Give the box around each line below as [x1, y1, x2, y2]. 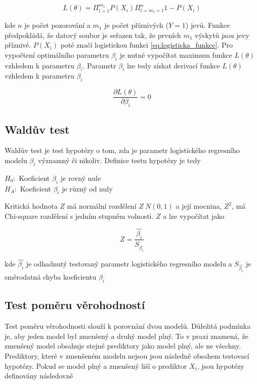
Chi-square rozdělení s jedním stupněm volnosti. [5, 210, 154, 221]
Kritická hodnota [5, 201, 58, 211]
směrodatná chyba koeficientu [5, 272, 97, 282]
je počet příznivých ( [104, 20, 168, 30]
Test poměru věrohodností [5, 297, 145, 313]
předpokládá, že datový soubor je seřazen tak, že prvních [5, 29, 181, 40]
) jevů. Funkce [185, 20, 230, 30]
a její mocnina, [176, 201, 222, 211]
